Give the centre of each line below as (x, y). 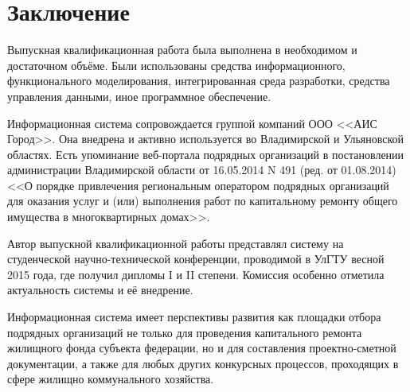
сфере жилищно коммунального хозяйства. (111, 379)
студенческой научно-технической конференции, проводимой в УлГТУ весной (196, 259)
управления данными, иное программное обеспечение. (139, 96)
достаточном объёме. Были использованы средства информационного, (176, 65)
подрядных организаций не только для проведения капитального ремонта (185, 332)
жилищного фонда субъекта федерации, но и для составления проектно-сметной (202, 348)
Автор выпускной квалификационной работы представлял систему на (176, 243)
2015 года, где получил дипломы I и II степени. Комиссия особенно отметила (196, 274)
